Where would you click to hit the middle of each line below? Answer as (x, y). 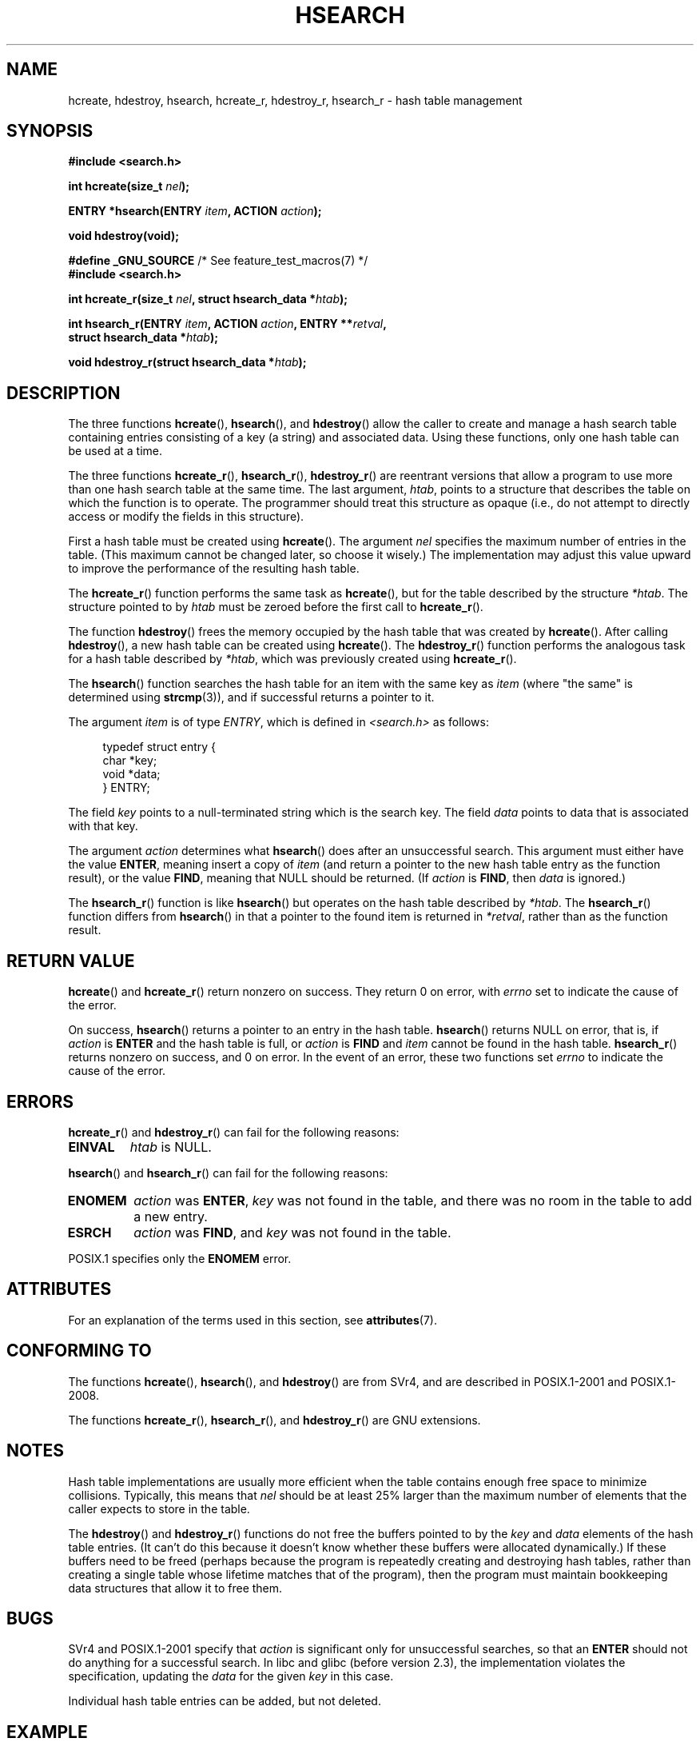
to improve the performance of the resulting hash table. (214, 569)
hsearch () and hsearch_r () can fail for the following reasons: (228, 1173)
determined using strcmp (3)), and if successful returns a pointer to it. (251, 697)
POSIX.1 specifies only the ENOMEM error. (180, 1258)
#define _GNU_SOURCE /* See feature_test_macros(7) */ (218, 261)
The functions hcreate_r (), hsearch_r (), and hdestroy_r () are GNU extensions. (274, 1420)
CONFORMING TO (79, 1351)
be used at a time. (115, 451)
